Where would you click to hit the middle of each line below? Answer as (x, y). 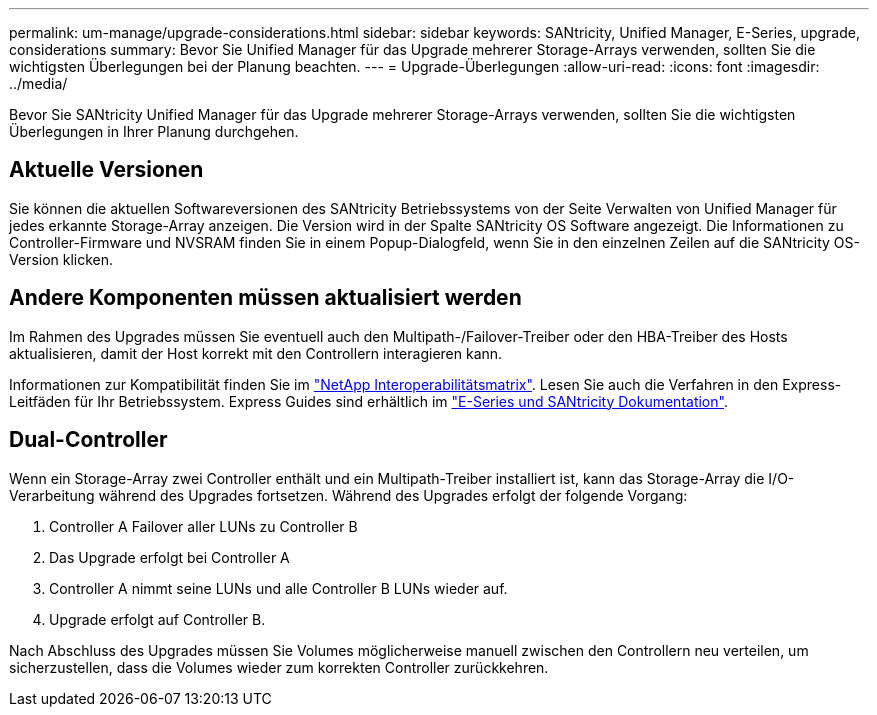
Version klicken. (61, 259)
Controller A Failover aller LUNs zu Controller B (203, 526)
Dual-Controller (88, 440)
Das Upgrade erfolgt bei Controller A (169, 557)
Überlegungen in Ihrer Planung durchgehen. (154, 131)
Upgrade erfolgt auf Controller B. (157, 619)
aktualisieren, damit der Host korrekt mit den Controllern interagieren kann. (256, 353)
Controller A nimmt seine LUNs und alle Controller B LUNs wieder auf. (278, 588)
